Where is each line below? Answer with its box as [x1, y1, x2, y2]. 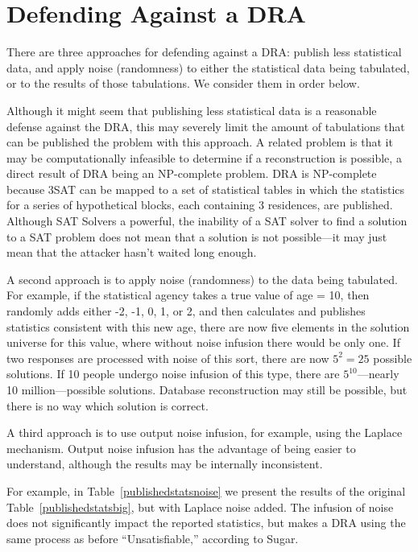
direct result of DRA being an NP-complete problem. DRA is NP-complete [6, 165, 377, 182]
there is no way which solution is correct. [6, 397, 209, 414]
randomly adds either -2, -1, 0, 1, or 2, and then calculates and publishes [6, 303, 366, 319]
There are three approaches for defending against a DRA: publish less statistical [6, 43, 402, 60]
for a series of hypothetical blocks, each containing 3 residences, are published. [6, 196, 393, 213]
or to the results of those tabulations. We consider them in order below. [6, 75, 360, 92]
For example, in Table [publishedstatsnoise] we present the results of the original [6, 482, 406, 499]
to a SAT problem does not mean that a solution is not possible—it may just [6, 228, 387, 245]
